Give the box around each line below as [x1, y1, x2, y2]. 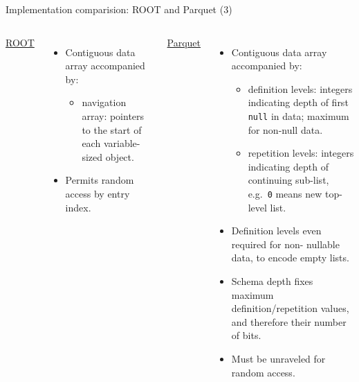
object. [105, 149, 134, 164]
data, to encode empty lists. [231, 250, 349, 265]
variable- [103, 136, 140, 150]
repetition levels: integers [248, 146, 354, 160]
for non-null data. [248, 122, 323, 137]
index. [65, 200, 91, 214]
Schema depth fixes [231, 274, 313, 288]
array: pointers [82, 108, 145, 123]
